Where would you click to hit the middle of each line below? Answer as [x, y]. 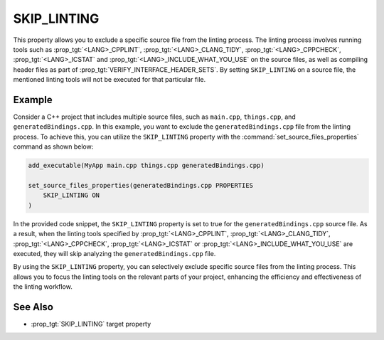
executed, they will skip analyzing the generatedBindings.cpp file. [114, 253]
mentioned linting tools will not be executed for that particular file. [110, 80]
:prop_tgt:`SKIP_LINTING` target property [91, 324]
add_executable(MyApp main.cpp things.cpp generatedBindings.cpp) [146, 166]
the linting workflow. [43, 287]
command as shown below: [53, 147]
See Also [33, 307]
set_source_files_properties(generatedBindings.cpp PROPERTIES [141, 185]
